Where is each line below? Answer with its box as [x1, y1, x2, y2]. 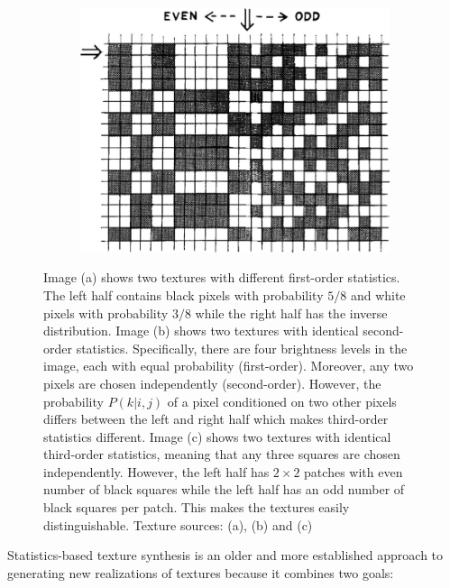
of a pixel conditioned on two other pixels [167, 391, 397, 410]
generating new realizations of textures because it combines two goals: [7, 563, 394, 582]
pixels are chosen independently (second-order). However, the [43, 373, 381, 392]
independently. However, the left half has [43, 462, 270, 481]
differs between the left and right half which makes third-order [43, 409, 389, 428]
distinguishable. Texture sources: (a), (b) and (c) [43, 515, 313, 534]
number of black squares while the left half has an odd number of [43, 480, 405, 499]
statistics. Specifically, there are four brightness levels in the [76, 338, 408, 357]
